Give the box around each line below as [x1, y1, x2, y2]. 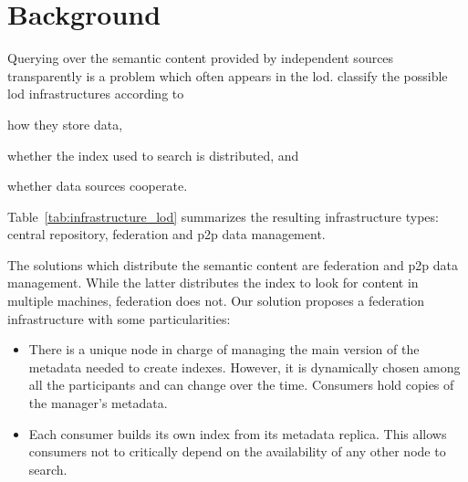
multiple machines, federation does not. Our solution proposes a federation [7, 291, 425, 310]
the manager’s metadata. [28, 393, 168, 413]
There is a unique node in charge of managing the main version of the [28, 340, 420, 359]
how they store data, [7, 114, 123, 133]
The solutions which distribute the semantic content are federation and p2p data [7, 255, 458, 274]
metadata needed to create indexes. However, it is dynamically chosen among [28, 357, 461, 376]
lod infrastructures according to [7, 84, 184, 103]
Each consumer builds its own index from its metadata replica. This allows [28, 424, 447, 443]
